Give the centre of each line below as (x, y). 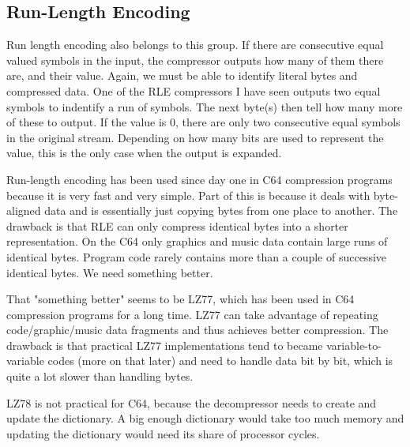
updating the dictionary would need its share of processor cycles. (163, 433)
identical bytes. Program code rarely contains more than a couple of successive (197, 256)
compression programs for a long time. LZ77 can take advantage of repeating (192, 314)
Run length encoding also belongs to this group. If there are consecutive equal (195, 45)
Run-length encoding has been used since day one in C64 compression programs (199, 179)
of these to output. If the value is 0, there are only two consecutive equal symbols (203, 122)
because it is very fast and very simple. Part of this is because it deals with (188, 195)
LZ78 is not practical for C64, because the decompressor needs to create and (192, 402)
